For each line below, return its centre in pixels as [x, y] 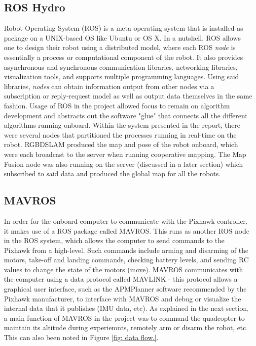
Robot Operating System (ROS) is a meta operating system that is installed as [124, 28]
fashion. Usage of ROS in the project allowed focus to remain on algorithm [117, 105]
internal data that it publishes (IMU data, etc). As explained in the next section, [127, 308]
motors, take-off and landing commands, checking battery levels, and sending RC [127, 260]
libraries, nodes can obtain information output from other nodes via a [109, 86]
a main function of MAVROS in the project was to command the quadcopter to [125, 318]
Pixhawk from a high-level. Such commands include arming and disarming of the [126, 250]
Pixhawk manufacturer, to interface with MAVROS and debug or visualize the [123, 298]
